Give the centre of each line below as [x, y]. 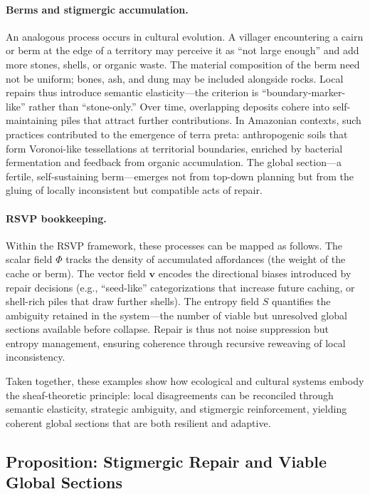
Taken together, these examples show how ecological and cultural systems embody [185, 381]
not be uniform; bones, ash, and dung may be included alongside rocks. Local [175, 78]
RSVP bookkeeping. [56, 218]
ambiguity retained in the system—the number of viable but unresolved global [176, 315]
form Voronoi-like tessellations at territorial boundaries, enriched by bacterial [174, 148]
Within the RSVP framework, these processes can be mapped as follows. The [174, 245]
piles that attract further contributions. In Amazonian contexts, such [211, 120]
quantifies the [301, 301]
